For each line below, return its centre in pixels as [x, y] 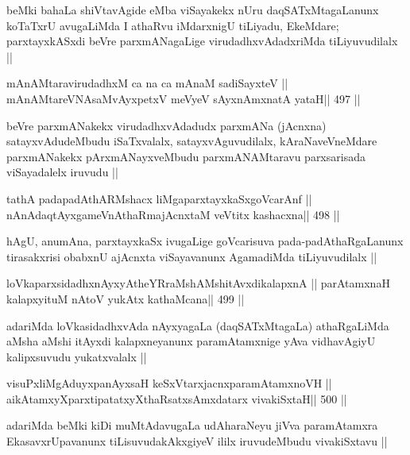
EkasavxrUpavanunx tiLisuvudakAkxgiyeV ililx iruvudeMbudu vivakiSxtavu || [197, 441]
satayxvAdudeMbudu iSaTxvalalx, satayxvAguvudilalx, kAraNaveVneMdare [192, 141]
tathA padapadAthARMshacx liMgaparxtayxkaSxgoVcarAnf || [159, 198]
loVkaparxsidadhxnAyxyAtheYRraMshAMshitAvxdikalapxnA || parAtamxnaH [198, 283]
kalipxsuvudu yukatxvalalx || [77, 356]
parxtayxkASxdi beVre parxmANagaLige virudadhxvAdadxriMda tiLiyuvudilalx [202, 41]
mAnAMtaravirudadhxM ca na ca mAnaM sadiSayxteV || [147, 83]
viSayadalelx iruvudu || [62, 172]
